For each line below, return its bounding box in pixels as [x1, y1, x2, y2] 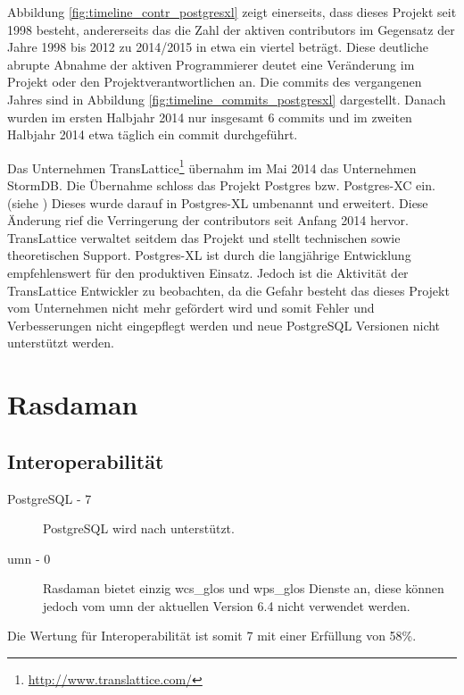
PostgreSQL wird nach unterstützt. [43, 519, 235, 538]
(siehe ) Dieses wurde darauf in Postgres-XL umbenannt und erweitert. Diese [7, 193, 428, 212]
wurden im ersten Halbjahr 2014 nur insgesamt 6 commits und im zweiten [7, 107, 412, 126]
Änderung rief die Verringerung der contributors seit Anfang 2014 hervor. [7, 211, 409, 230]
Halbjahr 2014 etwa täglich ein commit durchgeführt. [7, 125, 298, 144]
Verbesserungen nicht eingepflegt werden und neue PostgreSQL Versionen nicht [7, 315, 441, 334]
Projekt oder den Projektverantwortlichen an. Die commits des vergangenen [7, 72, 422, 91]
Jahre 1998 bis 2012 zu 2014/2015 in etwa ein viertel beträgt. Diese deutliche [7, 38, 428, 56]
